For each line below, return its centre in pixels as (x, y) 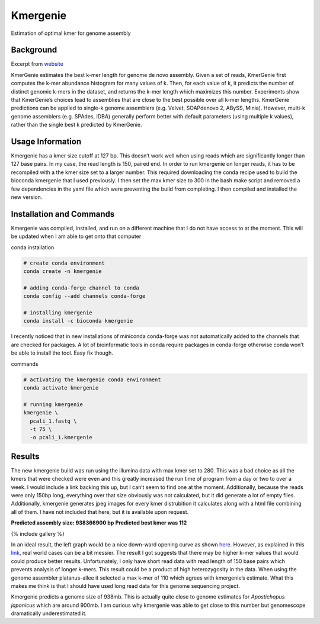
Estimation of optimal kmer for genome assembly (71, 33)
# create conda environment (64, 263)
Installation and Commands (63, 214)
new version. (27, 197)
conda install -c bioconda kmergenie (78, 321)
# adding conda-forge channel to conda (81, 288)
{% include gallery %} (38, 533)
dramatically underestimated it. (49, 613)
